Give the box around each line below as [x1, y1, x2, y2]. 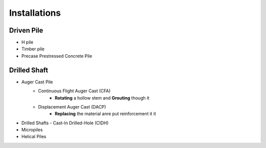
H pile [21, 39, 33, 45]
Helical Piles [21, 134, 46, 140]
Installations [9, 7, 61, 18]
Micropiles [21, 127, 43, 133]
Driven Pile [9, 26, 43, 35]
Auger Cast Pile [21, 79, 53, 85]
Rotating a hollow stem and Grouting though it [55, 95, 150, 101]
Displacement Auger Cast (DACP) [38, 104, 106, 110]
